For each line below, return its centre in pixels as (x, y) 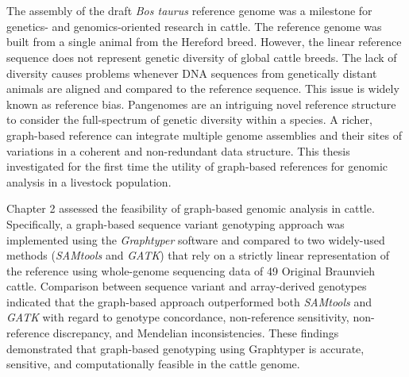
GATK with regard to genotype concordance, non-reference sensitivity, (178, 317)
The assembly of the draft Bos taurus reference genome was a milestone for (189, 11)
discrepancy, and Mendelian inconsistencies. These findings (196, 333)
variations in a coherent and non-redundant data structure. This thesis (178, 150)
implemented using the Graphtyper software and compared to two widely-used (196, 239)
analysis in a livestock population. (89, 181)
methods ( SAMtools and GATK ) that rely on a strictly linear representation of (198, 255)
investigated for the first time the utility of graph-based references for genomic (197, 166)
